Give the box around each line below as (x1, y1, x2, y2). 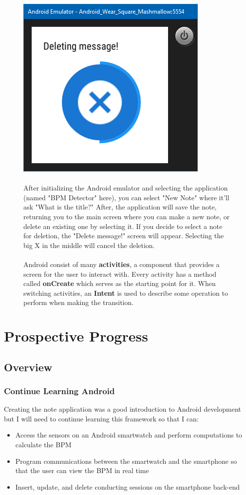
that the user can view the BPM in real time (15, 465, 149, 476)
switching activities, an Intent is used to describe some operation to (23, 287, 228, 298)
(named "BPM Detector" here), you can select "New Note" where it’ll (23, 192, 229, 202)
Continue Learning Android (4, 384, 115, 397)
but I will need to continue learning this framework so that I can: (4, 413, 199, 423)
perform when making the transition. (23, 297, 134, 307)
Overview (4, 359, 53, 374)
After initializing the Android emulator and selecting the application (23, 183, 228, 193)
